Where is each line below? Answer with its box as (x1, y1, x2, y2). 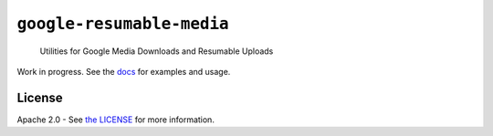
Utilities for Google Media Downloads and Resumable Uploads (39, 46, 274, 57)
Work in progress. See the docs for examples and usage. (16, 66, 231, 77)
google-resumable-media (16, 14, 229, 34)
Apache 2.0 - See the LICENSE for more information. (16, 114, 215, 125)
